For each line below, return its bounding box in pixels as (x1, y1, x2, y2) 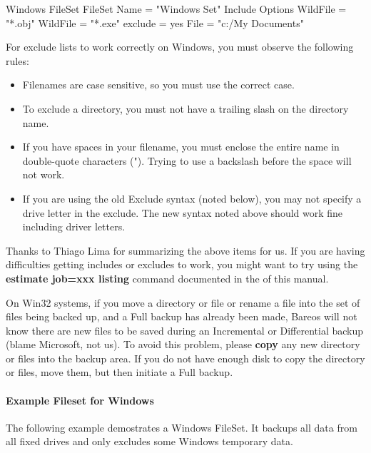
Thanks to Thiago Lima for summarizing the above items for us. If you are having (6, 243, 365, 258)
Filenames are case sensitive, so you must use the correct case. (22, 77, 295, 92)
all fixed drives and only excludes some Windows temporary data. (6, 434, 293, 449)
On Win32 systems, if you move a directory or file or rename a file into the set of (6, 295, 360, 310)
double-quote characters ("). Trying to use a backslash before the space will (22, 153, 352, 168)
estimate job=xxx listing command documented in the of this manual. (6, 270, 329, 285)
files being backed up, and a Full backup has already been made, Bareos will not (6, 309, 357, 324)
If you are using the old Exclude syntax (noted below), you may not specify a (22, 190, 362, 205)
